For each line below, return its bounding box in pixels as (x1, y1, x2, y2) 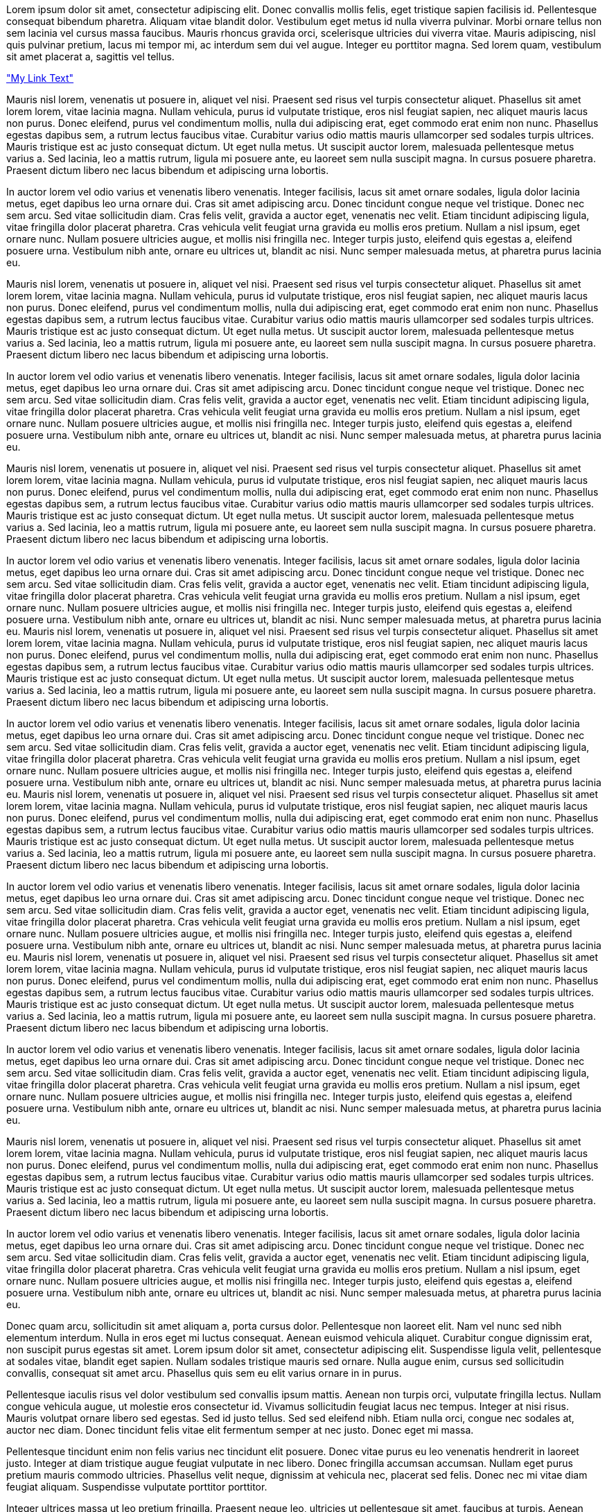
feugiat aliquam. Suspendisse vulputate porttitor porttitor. (6, 1481, 267, 1493)
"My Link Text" (6, 72, 74, 84)
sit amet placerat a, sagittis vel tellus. (6, 51, 175, 62)
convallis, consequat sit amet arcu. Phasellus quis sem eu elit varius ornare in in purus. (6, 1367, 402, 1379)
